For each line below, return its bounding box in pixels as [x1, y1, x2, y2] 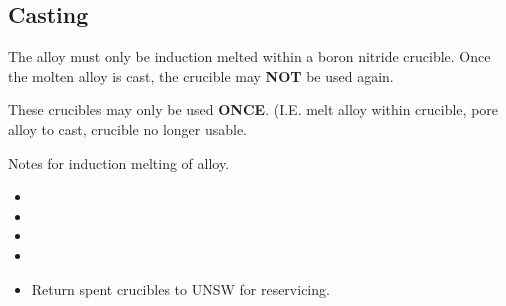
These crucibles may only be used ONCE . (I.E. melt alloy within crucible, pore [8, 99, 499, 120]
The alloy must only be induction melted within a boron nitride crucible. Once [8, 46, 491, 67]
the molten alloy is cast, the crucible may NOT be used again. [8, 65, 394, 86]
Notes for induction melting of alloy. [8, 152, 230, 173]
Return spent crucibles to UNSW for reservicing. [31, 278, 330, 299]
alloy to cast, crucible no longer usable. [8, 118, 248, 139]
